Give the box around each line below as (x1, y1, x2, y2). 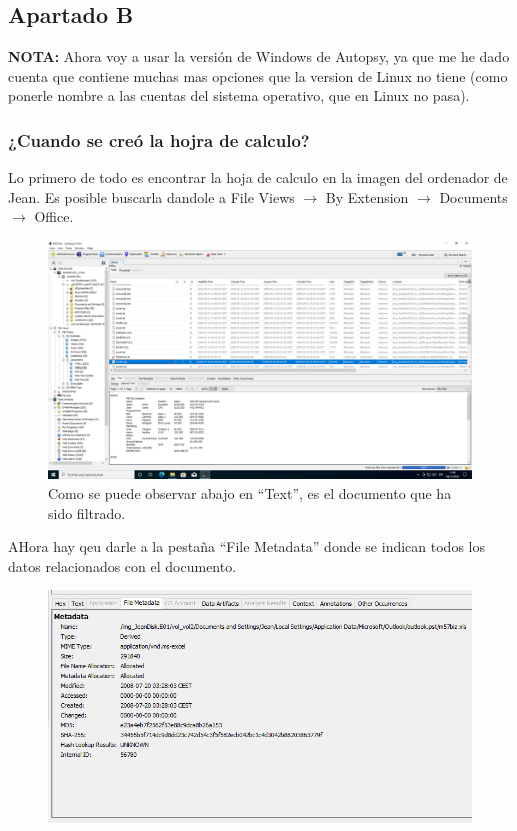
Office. (34, 206, 74, 227)
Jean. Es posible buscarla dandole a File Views (8, 186, 295, 207)
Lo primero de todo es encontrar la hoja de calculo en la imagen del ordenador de (8, 167, 508, 188)
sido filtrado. (48, 502, 126, 523)
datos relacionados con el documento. (8, 555, 237, 576)
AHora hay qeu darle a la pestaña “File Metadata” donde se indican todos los (8, 536, 485, 557)
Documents (439, 186, 508, 207)
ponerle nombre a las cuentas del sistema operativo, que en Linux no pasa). (8, 85, 470, 106)
